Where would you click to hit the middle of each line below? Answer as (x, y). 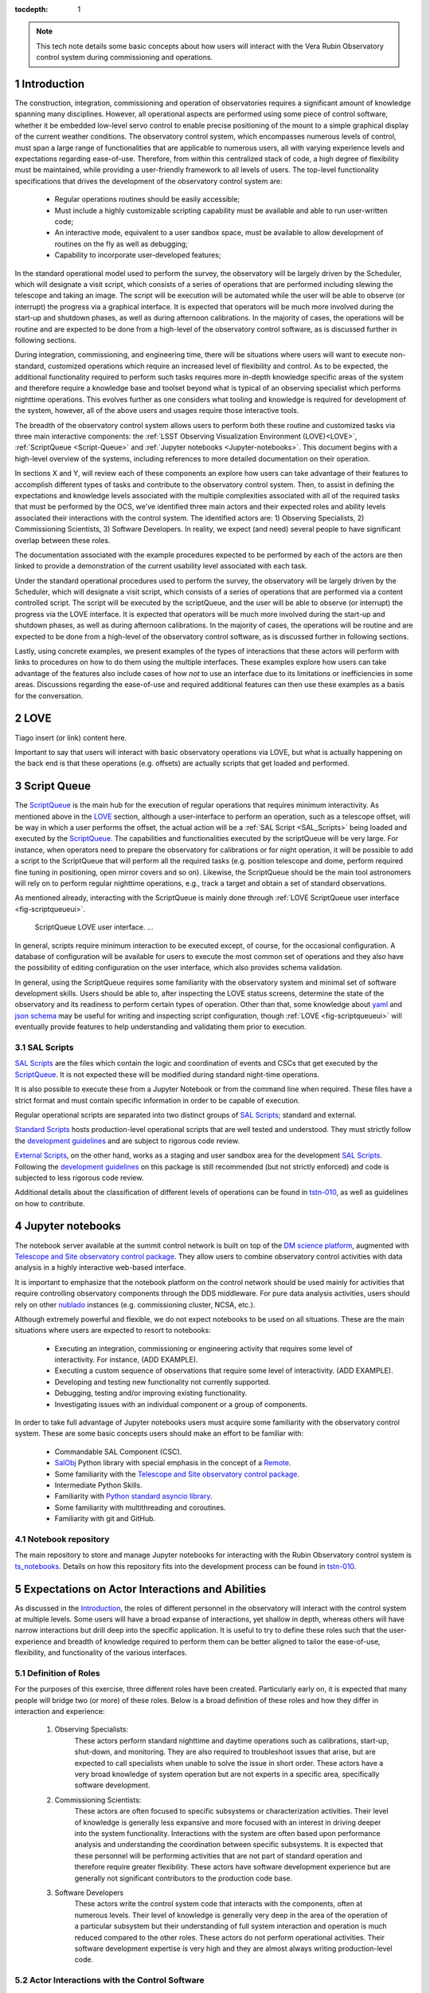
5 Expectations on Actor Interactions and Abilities (141, 1589)
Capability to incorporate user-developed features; (138, 255)
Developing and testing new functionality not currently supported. (162, 1382)
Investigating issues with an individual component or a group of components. (181, 1404)
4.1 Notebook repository (62, 1539)
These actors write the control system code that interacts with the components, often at (219, 1904)
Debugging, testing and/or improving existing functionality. (151, 1393)
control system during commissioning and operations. (125, 57)
